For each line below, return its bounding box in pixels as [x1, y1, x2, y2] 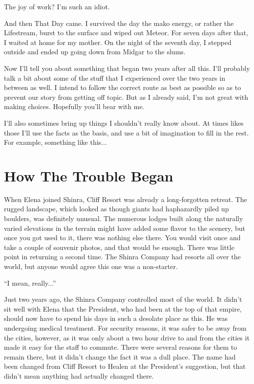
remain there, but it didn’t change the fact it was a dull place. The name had [4, 351, 236, 361]
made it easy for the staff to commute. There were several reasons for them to [4, 342, 237, 352]
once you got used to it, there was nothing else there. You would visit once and [4, 232, 241, 243]
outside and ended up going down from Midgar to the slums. [4, 46, 186, 57]
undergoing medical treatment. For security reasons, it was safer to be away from [4, 322, 247, 333]
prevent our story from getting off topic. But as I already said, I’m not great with [4, 91, 248, 102]
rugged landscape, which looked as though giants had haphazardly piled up [4, 203, 229, 214]
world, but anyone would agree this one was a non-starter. [4, 261, 178, 271]
